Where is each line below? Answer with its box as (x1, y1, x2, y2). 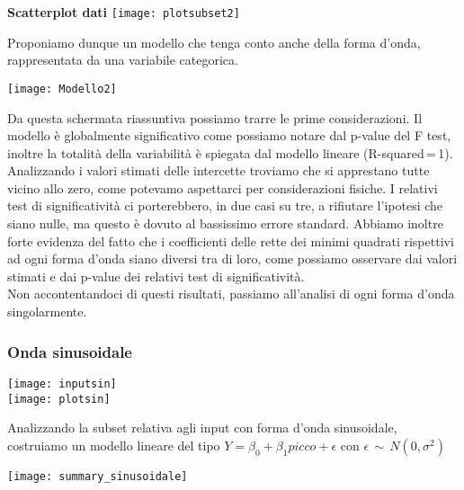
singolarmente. (7, 302, 87, 321)
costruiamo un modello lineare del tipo (7, 435, 220, 454)
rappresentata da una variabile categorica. (7, 50, 238, 69)
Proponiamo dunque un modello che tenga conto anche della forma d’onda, (7, 32, 421, 51)
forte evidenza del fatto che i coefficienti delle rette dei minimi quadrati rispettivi (7, 231, 454, 250)
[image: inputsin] (7, 377, 117, 390)
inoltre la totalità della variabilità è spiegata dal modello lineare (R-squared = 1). (7, 143, 453, 162)
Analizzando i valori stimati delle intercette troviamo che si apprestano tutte (7, 161, 430, 180)
